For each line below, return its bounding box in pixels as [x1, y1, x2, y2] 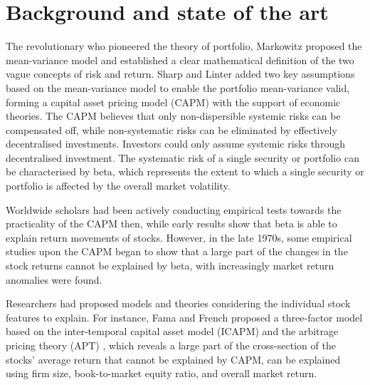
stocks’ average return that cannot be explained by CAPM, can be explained [6, 351, 341, 366]
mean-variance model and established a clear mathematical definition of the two [6, 52, 354, 67]
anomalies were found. [6, 272, 102, 287]
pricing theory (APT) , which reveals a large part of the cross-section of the [6, 338, 336, 352]
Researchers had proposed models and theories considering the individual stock [6, 296, 351, 311]
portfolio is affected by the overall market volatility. [6, 178, 231, 193]
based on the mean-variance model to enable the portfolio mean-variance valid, [6, 80, 350, 95]
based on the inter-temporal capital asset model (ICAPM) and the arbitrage [6, 324, 339, 339]
